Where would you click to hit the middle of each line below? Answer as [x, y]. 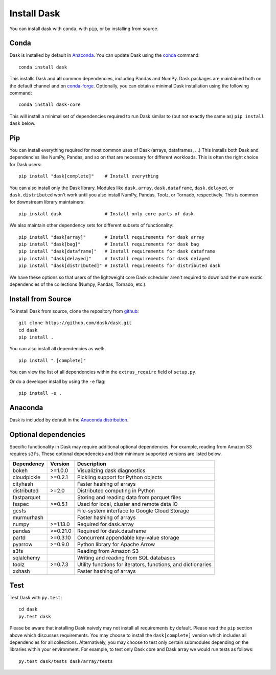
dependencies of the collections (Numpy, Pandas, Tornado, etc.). [78, 284]
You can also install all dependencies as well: [57, 349]
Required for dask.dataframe [112, 531]
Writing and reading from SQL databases [126, 557]
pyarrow [22, 544]
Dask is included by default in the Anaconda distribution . [69, 420]
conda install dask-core [50, 105]
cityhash [23, 484]
